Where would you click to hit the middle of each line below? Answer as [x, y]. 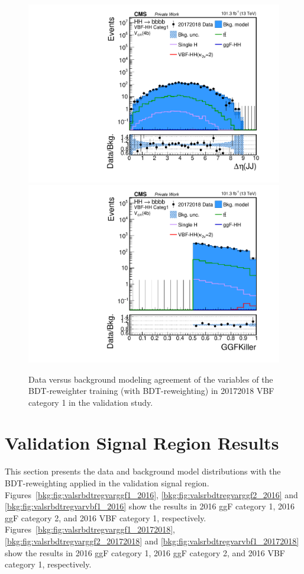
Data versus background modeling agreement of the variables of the [151, 379]
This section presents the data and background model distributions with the [143, 471]
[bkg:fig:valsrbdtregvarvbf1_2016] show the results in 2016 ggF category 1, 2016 [150, 506]
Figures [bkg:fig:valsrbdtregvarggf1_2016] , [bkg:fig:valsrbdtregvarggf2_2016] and [151, 494]
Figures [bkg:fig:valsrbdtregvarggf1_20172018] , [90, 529]
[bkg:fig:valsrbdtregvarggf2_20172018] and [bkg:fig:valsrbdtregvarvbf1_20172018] [152, 541]
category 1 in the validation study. [91, 402]
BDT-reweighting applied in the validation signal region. [107, 483]
